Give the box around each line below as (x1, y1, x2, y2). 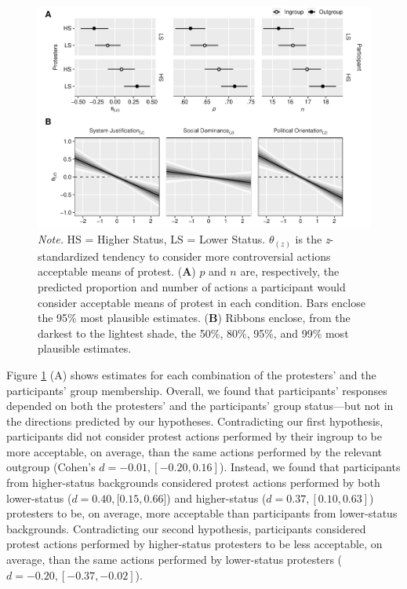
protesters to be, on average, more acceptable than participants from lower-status (6, 505, 398, 521)
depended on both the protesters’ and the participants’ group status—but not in (6, 397, 394, 414)
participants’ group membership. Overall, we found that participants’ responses (6, 382, 387, 398)
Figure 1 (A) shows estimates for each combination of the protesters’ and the (6, 366, 376, 382)
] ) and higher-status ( (163, 489, 267, 506)
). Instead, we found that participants (219, 459, 401, 475)
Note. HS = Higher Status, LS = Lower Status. (38, 231, 266, 247)
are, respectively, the (240, 263, 340, 280)
